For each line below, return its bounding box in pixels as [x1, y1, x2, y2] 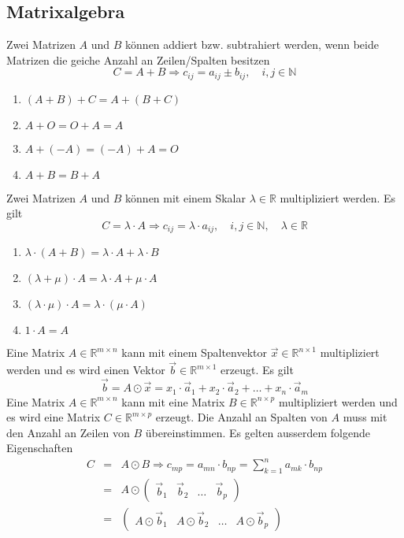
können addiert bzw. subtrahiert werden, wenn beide [125, 36, 379, 53]
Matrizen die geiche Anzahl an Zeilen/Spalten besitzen [6, 51, 270, 68]
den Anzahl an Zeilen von [6, 424, 130, 440]
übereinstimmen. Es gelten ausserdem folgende [145, 424, 370, 440]
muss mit [343, 409, 387, 425]
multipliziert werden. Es [280, 189, 396, 206]
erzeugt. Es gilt [221, 362, 294, 378]
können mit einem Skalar [125, 189, 246, 206]
